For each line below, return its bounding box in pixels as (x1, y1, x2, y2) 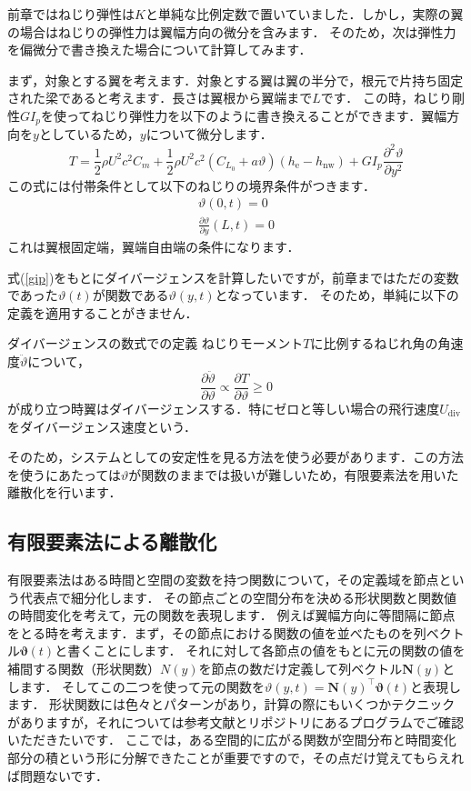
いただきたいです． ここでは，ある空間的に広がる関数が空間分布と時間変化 (7, 730, 456, 749)
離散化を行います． (7, 483, 122, 502)
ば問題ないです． (7, 766, 109, 785)
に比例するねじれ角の (310, 334, 438, 353)
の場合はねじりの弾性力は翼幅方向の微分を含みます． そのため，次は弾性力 (7, 22, 456, 41)
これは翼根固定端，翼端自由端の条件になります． (7, 237, 300, 256)
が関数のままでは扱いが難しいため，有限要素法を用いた (128, 465, 459, 484)
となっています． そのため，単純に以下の (215, 285, 459, 305)
